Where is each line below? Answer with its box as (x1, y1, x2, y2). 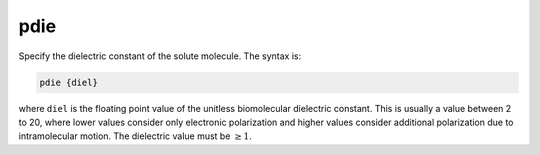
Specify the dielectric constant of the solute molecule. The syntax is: (18, 50, 302, 62)
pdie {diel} (39, 76, 99, 88)
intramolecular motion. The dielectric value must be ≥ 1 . (18, 130, 252, 142)
